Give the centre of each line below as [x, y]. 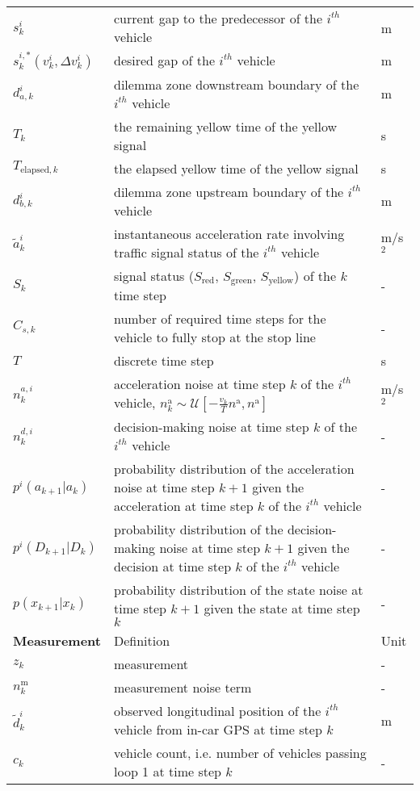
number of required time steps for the [220, 319]
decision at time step [172, 567]
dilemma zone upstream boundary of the [229, 191]
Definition [142, 641]
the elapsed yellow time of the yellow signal [236, 168]
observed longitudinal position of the [217, 711]
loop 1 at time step [167, 772]
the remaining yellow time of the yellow [225, 126]
